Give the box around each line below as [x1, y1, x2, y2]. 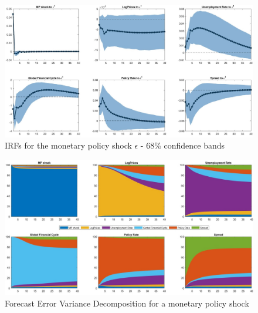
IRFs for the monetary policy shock [5, 139, 132, 152]
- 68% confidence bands [140, 139, 225, 152]
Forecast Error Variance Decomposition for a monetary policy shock [5, 297, 249, 309]
